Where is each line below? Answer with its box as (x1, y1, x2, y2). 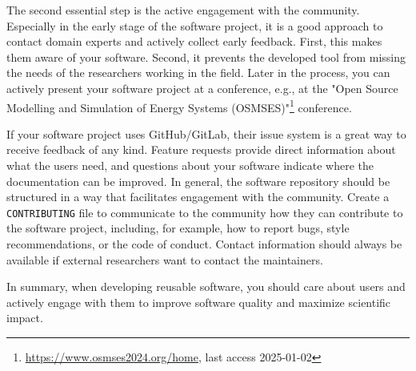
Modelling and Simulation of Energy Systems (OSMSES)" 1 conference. (6, 96, 352, 115)
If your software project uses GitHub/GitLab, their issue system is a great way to (6, 125, 406, 142)
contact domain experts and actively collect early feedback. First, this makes (6, 33, 382, 50)
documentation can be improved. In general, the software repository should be (6, 172, 390, 189)
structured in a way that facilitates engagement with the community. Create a (6, 188, 390, 205)
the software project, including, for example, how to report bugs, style (6, 220, 350, 236)
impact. (6, 309, 43, 326)
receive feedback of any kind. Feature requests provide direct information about (6, 141, 396, 158)
